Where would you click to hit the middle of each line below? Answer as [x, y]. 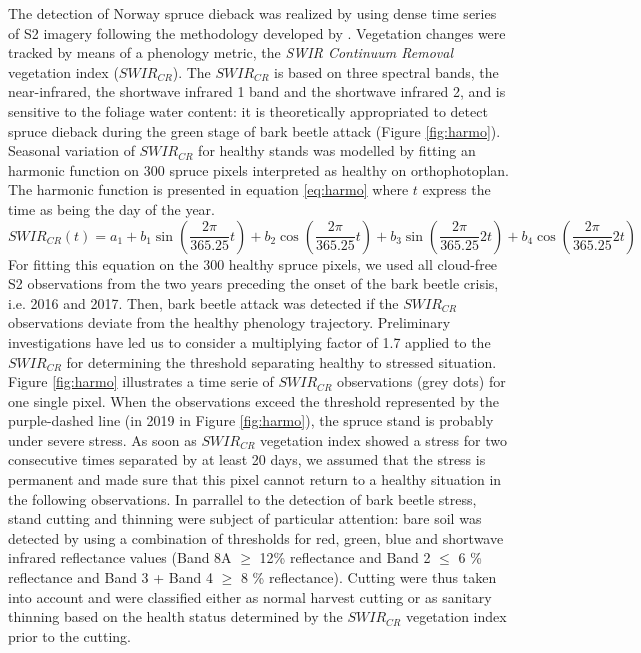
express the [456, 189]
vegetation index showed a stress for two [383, 439]
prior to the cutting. [69, 635]
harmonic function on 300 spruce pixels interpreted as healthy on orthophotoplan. [258, 169]
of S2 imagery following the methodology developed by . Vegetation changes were [257, 32]
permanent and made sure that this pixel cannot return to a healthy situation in [255, 479]
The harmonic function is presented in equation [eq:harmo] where [208, 189]
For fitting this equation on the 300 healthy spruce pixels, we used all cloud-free [253, 263]
